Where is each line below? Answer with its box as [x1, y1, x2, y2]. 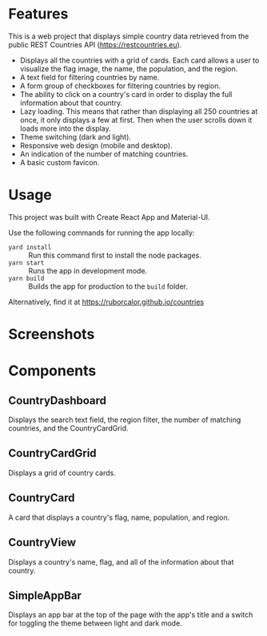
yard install [8, 243, 52, 251]
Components [8, 362, 97, 380]
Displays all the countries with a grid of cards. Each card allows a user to [19, 55, 260, 65]
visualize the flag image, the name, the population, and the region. [19, 63, 238, 73]
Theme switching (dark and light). [19, 132, 132, 141]
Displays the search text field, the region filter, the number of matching [8, 415, 241, 425]
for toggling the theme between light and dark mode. [8, 618, 182, 628]
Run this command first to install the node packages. [28, 250, 202, 260]
